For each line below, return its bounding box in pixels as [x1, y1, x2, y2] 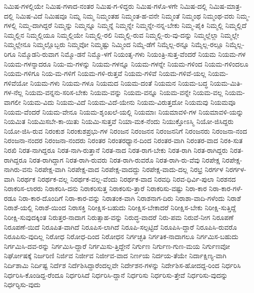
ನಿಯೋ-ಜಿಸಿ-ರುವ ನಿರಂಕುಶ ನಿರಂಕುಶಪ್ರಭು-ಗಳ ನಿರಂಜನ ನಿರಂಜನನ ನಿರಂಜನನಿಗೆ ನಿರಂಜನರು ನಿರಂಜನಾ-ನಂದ [4, 125, 247, 136]
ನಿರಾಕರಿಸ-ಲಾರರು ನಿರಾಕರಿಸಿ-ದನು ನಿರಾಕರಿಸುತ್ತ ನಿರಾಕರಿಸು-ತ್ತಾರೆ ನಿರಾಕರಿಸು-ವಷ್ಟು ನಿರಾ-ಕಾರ [4, 183, 207, 194]
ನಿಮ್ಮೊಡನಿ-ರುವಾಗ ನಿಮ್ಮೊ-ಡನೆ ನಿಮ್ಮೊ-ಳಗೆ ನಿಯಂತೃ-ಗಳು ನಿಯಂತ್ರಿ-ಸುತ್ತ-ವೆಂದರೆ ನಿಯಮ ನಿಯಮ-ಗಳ [18, 49, 246, 59]
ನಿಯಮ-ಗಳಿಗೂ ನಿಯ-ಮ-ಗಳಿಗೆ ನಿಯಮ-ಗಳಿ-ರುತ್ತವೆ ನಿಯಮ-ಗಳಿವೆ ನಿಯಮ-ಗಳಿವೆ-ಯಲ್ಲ [4, 68, 206, 78]
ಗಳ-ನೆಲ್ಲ [4, 87, 23, 98]
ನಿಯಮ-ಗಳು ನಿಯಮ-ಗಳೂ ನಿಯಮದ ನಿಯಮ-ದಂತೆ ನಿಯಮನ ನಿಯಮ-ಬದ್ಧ [30, 77, 208, 88]
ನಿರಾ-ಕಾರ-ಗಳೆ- [209, 183, 243, 194]
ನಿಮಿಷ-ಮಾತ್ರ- [209, 1, 242, 11]
